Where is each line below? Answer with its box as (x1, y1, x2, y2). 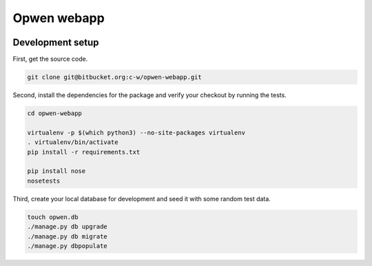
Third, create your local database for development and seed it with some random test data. (12, 194, 271, 203)
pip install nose (27, 167, 86, 175)
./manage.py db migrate (27, 232, 108, 241)
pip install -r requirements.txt (27, 148, 141, 156)
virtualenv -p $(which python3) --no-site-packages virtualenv (27, 128, 246, 136)
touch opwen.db (27, 213, 79, 221)
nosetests (27, 176, 61, 185)
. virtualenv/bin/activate (27, 139, 118, 146)
